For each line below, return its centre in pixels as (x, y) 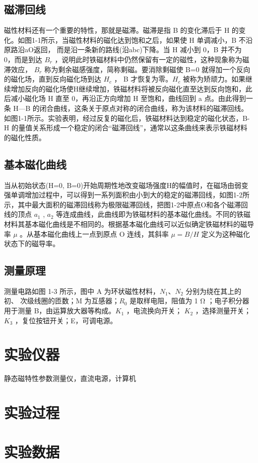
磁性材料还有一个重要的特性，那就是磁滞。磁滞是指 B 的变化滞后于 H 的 (122, 30)
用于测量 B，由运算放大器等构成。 (60, 311)
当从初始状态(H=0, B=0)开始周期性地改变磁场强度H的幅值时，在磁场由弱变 (126, 185)
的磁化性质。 (25, 137)
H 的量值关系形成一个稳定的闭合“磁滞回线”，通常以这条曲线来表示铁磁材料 (126, 128)
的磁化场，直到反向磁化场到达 (53, 79)
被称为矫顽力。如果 (214, 79)
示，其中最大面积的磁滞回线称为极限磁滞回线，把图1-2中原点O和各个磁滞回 (126, 204)
